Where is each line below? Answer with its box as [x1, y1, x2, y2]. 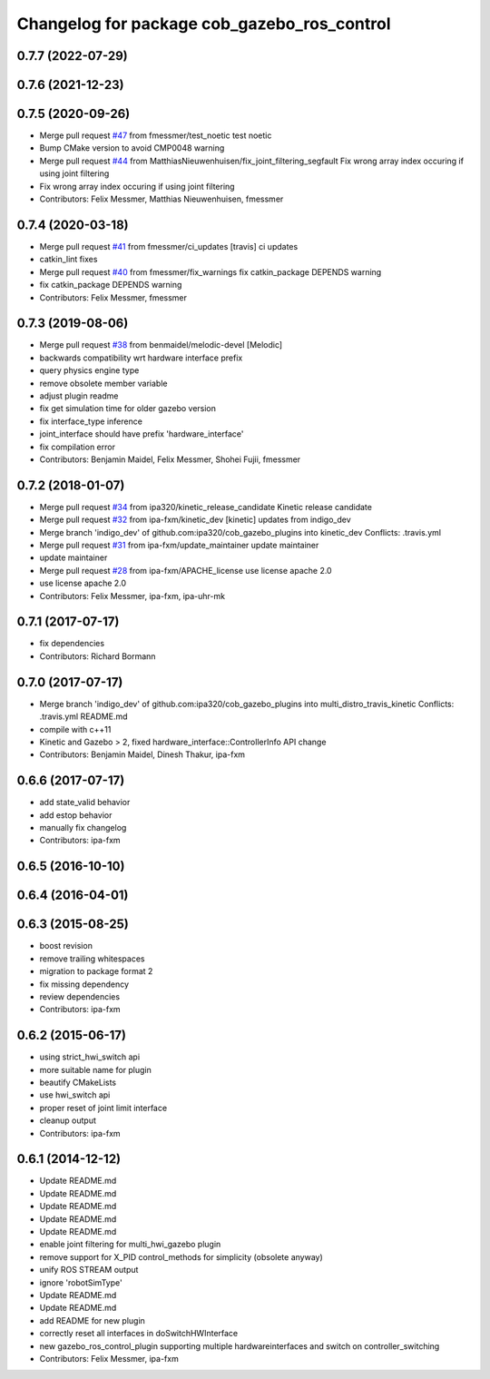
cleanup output [39, 1115, 97, 1126]
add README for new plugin [39, 1315, 145, 1325]
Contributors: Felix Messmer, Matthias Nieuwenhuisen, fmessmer [39, 193, 284, 204]
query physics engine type [39, 365, 140, 376]
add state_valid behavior [39, 797, 131, 808]
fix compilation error [39, 441, 115, 452]
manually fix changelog [39, 822, 127, 833]
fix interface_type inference [39, 416, 142, 427]
